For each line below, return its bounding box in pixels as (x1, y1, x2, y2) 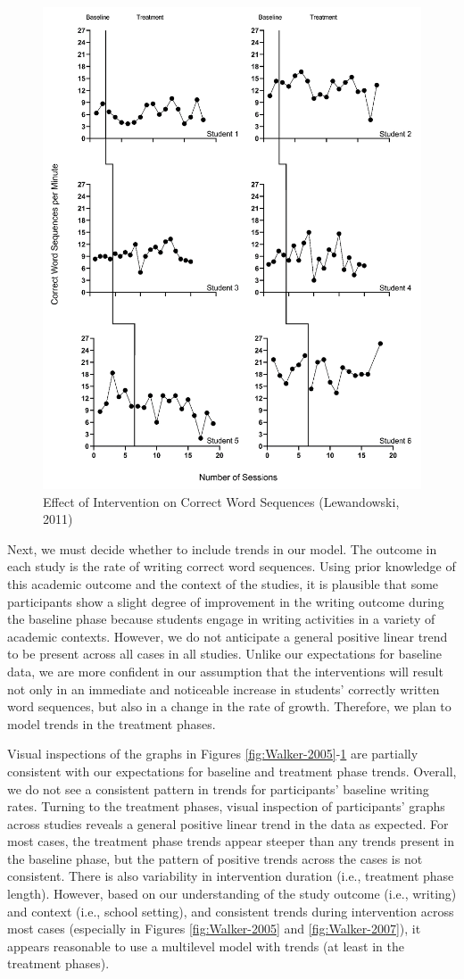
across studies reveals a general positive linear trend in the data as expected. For (7, 814, 449, 833)
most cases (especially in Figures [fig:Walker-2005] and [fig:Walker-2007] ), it (7, 919, 421, 938)
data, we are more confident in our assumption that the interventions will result (7, 661, 443, 680)
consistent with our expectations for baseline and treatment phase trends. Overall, (7, 761, 457, 780)
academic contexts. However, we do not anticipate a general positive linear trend (7, 626, 448, 645)
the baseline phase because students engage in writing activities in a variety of (7, 610, 435, 628)
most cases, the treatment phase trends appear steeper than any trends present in (7, 832, 454, 850)
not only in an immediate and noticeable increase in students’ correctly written (7, 679, 440, 698)
